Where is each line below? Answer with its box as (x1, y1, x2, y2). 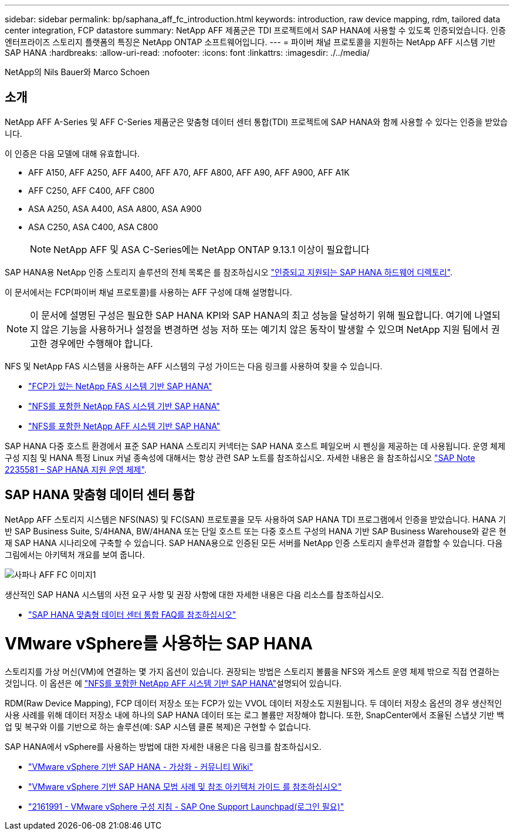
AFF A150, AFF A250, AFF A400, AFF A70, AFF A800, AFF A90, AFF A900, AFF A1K (28, 167, 350, 177)
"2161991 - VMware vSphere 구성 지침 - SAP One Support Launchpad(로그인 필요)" (28, 802, 344, 812)
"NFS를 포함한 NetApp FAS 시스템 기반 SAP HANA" (28, 400, 220, 411)
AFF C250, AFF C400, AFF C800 (28, 185, 154, 196)
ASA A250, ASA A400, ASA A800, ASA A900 (28, 203, 202, 214)
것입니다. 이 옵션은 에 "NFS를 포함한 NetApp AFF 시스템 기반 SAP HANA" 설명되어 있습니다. (5, 678, 342, 689)
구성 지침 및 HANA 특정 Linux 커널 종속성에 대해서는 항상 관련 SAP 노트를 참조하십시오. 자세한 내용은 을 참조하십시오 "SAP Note (5, 452, 475, 463)
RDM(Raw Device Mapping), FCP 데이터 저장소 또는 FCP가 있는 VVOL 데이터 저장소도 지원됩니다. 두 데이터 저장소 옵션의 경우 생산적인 (5, 698, 502, 709)
